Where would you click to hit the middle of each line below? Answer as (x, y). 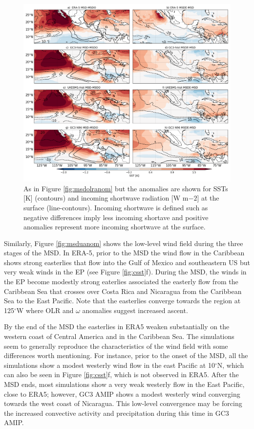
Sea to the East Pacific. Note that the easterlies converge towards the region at (122, 301)
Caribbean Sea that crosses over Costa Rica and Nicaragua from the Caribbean (123, 291)
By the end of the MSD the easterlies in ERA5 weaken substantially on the (117, 327)
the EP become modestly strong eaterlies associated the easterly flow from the (121, 282)
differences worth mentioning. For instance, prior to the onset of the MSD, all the (126, 355)
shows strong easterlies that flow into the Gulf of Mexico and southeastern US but (127, 262)
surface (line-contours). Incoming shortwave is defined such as (116, 207)
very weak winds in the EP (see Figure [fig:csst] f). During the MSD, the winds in (125, 272)
